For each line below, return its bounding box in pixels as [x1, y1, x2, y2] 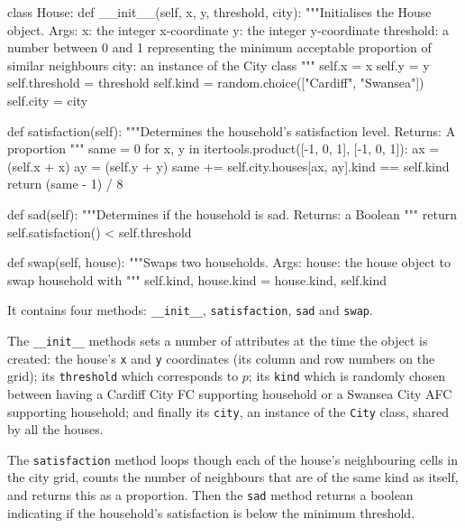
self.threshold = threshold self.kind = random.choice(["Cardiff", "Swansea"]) [7, 73, 424, 92]
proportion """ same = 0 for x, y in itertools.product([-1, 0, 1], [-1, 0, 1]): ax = [7, 139, 440, 158]
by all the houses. [7, 420, 104, 439]
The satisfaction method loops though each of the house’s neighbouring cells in [7, 449, 459, 468]
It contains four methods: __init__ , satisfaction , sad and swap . [7, 301, 373, 320]
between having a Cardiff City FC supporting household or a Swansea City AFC [7, 384, 452, 403]
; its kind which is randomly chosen [248, 366, 446, 385]
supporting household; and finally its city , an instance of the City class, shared [7, 402, 450, 421]
